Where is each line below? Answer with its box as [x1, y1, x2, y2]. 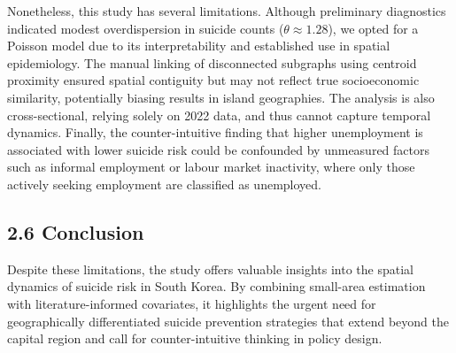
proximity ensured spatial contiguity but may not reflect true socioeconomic [7, 71, 420, 89]
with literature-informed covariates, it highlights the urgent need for [7, 294, 376, 312]
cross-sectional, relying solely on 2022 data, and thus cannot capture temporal [7, 105, 431, 124]
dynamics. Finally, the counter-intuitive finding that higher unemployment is [7, 123, 423, 142]
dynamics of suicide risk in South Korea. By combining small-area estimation [7, 277, 426, 295]
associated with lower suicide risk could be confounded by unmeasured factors [7, 140, 430, 158]
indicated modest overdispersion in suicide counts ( [7, 19, 284, 37]
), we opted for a [328, 19, 419, 37]
